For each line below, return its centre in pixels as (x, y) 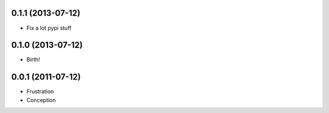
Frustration (40, 92)
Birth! (33, 60)
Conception (41, 100)
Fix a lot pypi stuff (49, 28)
